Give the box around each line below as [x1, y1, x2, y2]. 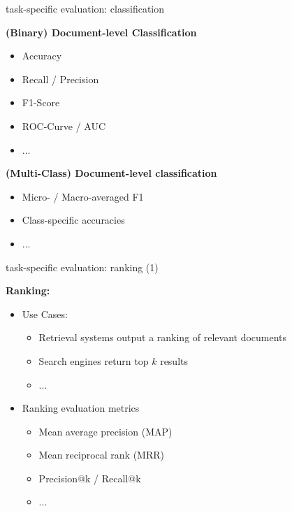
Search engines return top [38, 353, 149, 368]
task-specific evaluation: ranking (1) [6, 259, 159, 274]
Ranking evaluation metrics [22, 401, 140, 415]
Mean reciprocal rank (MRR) [38, 447, 165, 462]
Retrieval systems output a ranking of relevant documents [38, 330, 287, 345]
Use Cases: [22, 306, 68, 321]
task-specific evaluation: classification [6, 1, 165, 15]
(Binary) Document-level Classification [6, 24, 197, 39]
